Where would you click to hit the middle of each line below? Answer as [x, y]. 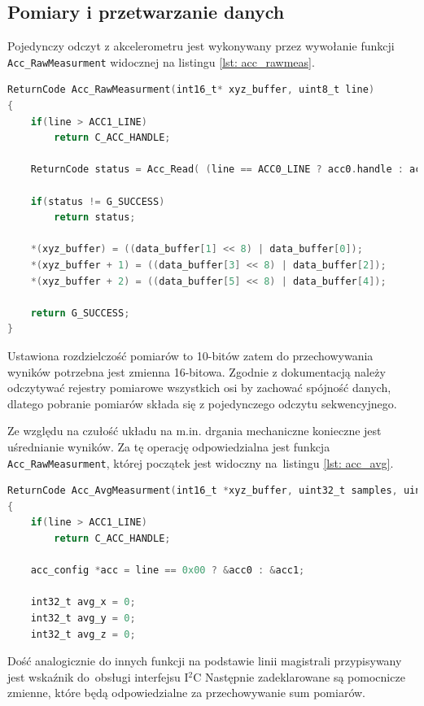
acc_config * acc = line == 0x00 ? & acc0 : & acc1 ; [168, 571]
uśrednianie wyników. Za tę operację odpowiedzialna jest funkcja [169, 446]
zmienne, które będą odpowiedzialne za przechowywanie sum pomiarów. [187, 693]
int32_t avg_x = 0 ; [83, 602]
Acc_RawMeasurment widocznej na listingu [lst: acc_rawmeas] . [161, 61]
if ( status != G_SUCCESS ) [98, 201]
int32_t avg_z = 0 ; [83, 634]
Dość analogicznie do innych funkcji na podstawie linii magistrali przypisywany [205, 661]
